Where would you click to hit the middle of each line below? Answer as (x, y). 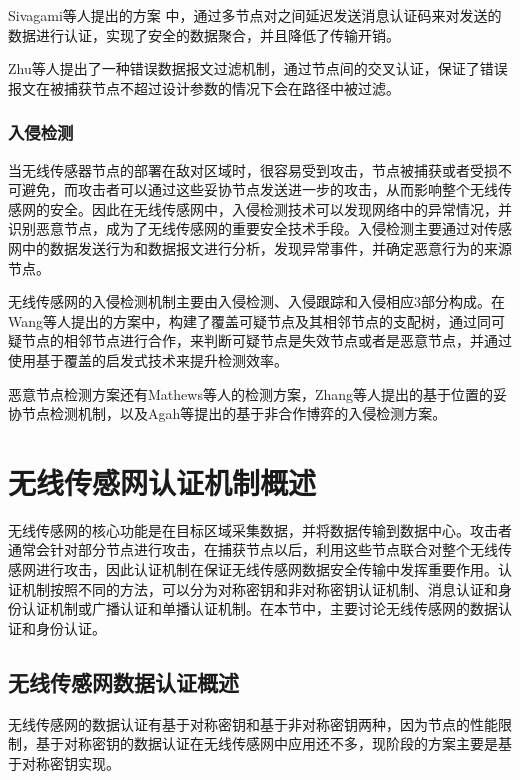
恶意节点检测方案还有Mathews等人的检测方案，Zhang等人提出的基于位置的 (251, 393)
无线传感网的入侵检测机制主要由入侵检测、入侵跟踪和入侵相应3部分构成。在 (256, 301)
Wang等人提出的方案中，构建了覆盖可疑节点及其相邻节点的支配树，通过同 (250, 320)
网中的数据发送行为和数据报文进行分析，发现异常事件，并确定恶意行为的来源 (260, 247)
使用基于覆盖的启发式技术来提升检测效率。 (148, 359)
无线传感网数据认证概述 (123, 681)
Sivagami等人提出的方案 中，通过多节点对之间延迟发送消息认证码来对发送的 (255, 15)
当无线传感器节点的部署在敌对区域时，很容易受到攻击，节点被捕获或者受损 (253, 169)
